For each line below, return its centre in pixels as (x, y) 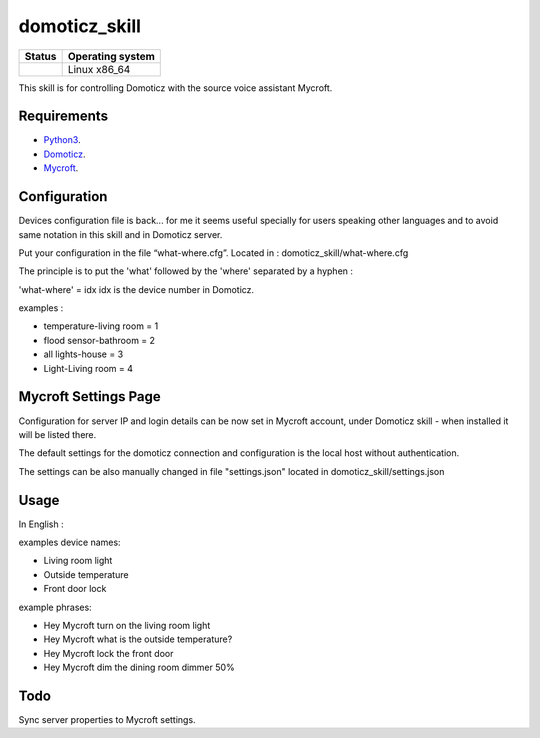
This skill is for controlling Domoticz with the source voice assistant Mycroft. (175, 87)
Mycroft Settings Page (90, 396)
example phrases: (55, 607)
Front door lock (75, 589)
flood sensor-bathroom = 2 (99, 340)
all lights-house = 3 (83, 354)
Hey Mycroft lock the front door (108, 653)
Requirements (63, 116)
